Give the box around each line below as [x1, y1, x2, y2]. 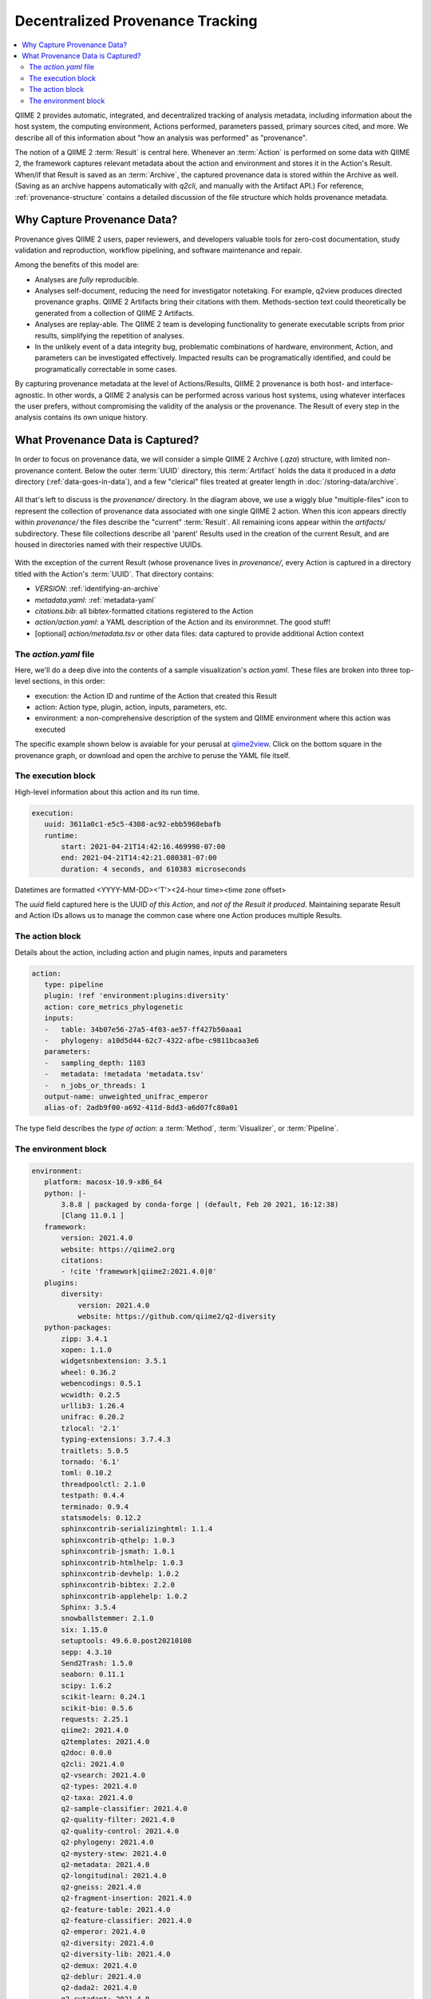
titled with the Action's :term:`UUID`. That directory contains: [14, 569, 215, 579]
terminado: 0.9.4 [61, 1502, 129, 1511]
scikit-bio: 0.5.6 [61, 1703, 133, 1713]
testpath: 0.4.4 [61, 1491, 125, 1500]
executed [34, 724, 65, 734]
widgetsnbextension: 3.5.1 [61, 1356, 167, 1366]
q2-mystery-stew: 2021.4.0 [61, 1849, 167, 1858]
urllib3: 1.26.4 [61, 1402, 125, 1410]
